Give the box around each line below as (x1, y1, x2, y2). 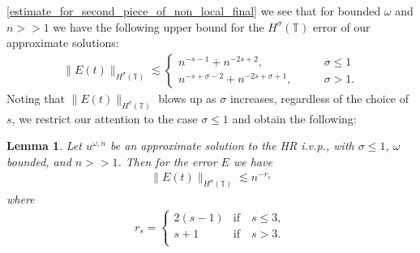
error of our (313, 18, 371, 35)
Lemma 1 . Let (6, 137, 82, 154)
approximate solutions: (6, 34, 119, 51)
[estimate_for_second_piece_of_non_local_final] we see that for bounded (6, 2, 381, 19)
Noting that (6, 89, 65, 106)
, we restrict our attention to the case (11, 109, 198, 126)
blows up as (158, 89, 216, 106)
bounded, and (6, 152, 71, 169)
